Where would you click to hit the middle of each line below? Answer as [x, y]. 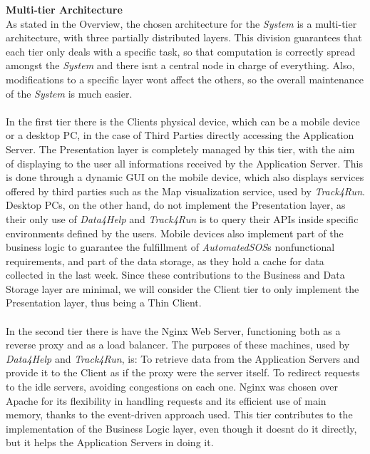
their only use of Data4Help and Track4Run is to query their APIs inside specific [182, 218]
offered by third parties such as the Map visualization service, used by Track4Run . [185, 191]
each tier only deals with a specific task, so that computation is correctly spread [181, 51]
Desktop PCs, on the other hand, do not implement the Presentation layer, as [176, 205]
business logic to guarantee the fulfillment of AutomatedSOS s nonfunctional [170, 247]
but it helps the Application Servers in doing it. [110, 442]
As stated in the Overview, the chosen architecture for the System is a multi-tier [181, 23]
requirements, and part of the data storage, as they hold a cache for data [165, 260]
